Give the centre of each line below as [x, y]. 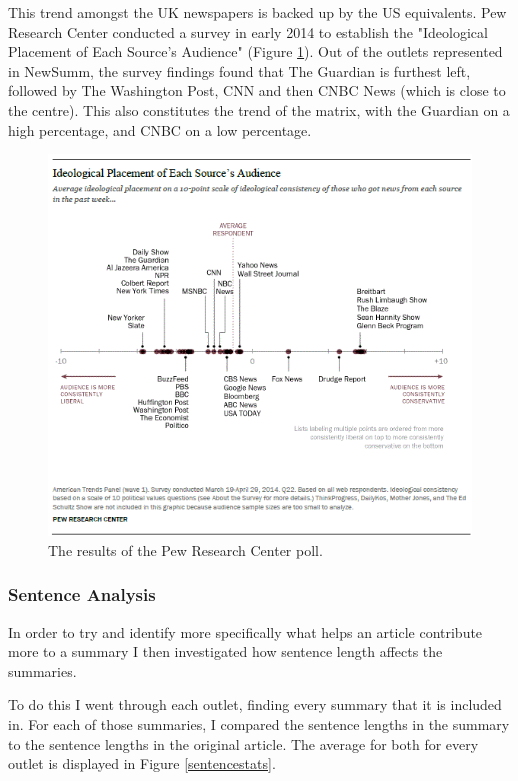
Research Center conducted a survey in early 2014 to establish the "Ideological [248, 31]
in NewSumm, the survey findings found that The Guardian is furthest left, [239, 70]
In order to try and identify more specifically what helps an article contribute [245, 631]
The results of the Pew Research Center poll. [185, 549]
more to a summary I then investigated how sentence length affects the [225, 651]
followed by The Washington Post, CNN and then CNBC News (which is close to [257, 90]
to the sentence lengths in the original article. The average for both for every [243, 743]
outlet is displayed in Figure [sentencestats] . [142, 763]
